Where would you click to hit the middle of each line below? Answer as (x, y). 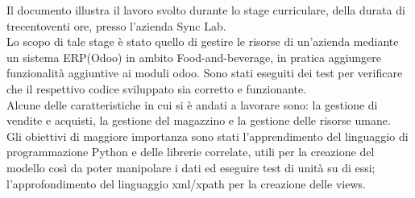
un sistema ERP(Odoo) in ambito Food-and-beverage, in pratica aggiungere (194, 57)
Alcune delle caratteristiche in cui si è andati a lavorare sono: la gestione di (192, 104)
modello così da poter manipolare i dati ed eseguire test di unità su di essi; (191, 167)
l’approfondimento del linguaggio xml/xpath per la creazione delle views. (186, 183)
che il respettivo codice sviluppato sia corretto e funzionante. (157, 88)
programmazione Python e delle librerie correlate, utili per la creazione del (191, 152)
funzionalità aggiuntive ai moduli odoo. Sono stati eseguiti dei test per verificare (205, 73)
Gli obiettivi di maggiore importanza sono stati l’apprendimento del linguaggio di (207, 136)
